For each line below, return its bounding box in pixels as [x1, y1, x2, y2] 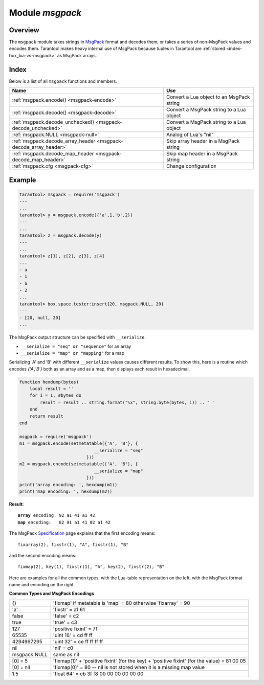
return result [29, 413, 64, 419]
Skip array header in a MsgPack [166, 137, 240, 144]
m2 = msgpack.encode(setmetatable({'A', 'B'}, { [19, 461, 138, 467]
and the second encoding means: [9, 552, 77, 558]
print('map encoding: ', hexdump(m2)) [19, 488, 112, 494]
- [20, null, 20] [19, 315, 61, 320]
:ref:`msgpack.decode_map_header [12, 150, 94, 157]
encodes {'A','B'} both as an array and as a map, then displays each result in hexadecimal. [9, 366, 190, 372]
